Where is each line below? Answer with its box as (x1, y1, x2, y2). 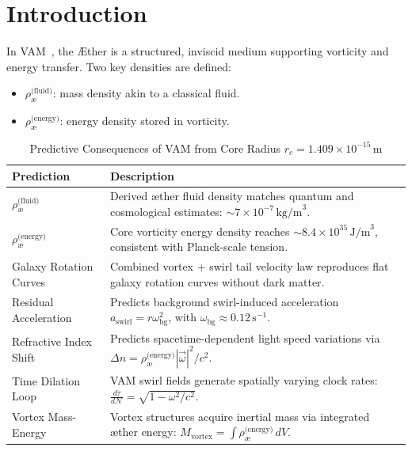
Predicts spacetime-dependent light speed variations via (109, 329, 380, 346)
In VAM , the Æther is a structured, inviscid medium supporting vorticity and (6, 43, 389, 59)
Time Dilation (12, 372, 81, 388)
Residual (12, 294, 54, 310)
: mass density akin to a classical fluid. (52, 85, 240, 101)
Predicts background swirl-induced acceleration (109, 293, 339, 309)
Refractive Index (12, 333, 92, 350)
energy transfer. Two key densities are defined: (6, 58, 231, 74)
